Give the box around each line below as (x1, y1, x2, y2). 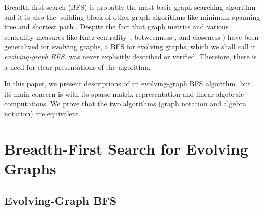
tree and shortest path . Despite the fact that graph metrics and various (4, 21, 229, 32)
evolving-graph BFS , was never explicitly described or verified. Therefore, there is (4, 51, 257, 62)
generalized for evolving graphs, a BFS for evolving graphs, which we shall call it (4, 41, 256, 52)
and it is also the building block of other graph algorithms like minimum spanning (4, 11, 260, 22)
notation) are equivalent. (4, 108, 81, 118)
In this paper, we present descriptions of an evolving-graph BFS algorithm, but (4, 78, 251, 89)
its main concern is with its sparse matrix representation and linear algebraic (4, 88, 244, 99)
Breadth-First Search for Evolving (4, 138, 248, 159)
